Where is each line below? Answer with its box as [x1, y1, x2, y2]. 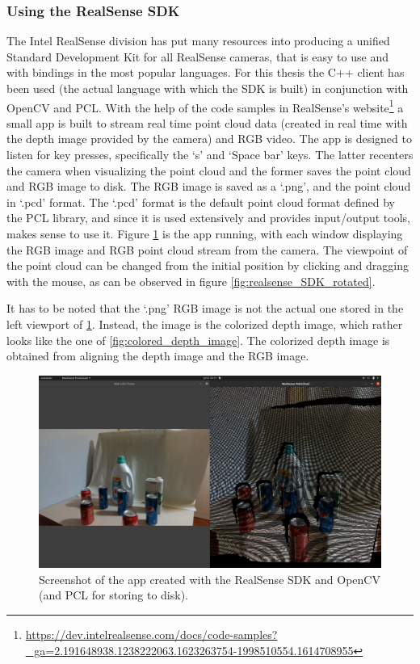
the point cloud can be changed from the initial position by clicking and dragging [6, 257, 409, 274]
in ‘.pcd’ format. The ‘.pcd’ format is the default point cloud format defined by [6, 193, 395, 210]
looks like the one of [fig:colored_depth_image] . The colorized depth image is [6, 331, 390, 348]
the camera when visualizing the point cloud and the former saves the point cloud [6, 162, 411, 179]
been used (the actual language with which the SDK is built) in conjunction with [6, 80, 409, 96]
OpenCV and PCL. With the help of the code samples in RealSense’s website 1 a [6, 96, 404, 116]
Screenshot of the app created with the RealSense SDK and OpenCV [39, 570, 380, 587]
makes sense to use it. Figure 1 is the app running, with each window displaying [6, 225, 403, 242]
